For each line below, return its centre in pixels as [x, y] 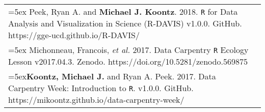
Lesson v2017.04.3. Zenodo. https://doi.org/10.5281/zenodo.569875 [128, 61]
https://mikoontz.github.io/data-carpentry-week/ [96, 100]
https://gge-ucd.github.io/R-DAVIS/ [74, 35]
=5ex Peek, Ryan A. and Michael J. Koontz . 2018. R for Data [123, 11]
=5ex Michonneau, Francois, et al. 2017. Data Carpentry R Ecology [128, 50]
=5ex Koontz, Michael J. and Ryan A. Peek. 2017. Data [112, 76]
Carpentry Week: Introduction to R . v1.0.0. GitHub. [101, 88]
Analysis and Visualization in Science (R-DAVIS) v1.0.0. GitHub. [125, 23]
